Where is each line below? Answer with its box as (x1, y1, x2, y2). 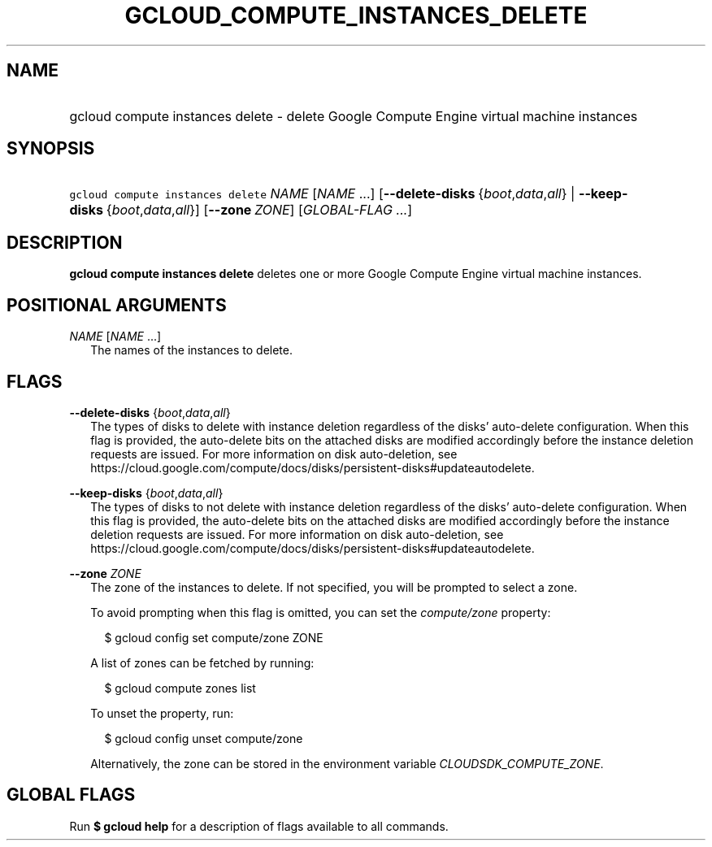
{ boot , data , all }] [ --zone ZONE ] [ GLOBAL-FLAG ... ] (106, 202, 413, 219)
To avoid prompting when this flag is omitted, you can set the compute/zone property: (90, 605, 551, 619)
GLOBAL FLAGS (7, 784, 136, 806)
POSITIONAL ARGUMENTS (7, 294, 227, 315)
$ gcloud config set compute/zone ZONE (104, 630, 323, 645)
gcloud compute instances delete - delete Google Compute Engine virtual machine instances (69, 107, 638, 124)
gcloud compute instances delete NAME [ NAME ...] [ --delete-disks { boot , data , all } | (69, 185, 575, 202)
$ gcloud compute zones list (104, 680, 256, 695)
